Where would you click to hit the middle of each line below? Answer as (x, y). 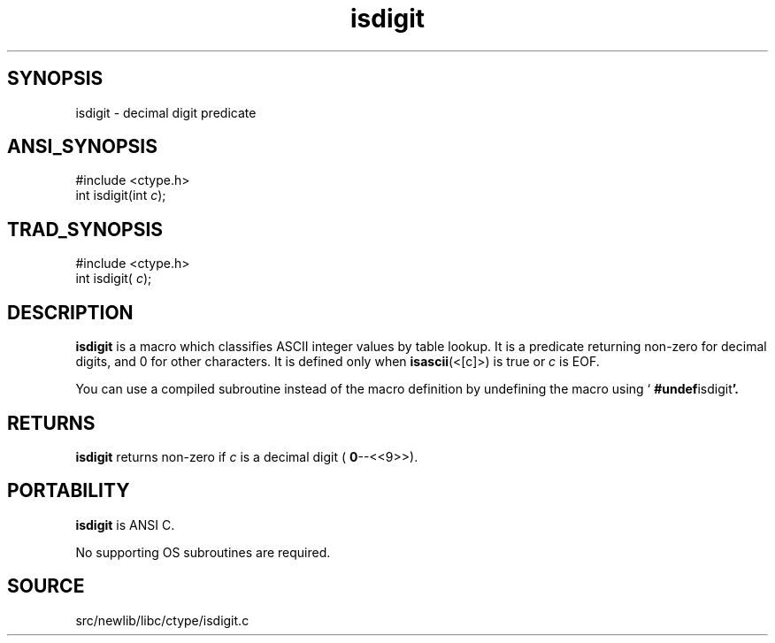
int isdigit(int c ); (121, 195)
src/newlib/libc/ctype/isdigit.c (162, 620)
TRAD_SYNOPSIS (85, 229)
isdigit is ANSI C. (125, 524)
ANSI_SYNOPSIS (82, 147)
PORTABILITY (69, 491)
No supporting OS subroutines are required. (203, 552)
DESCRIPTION (70, 312)
